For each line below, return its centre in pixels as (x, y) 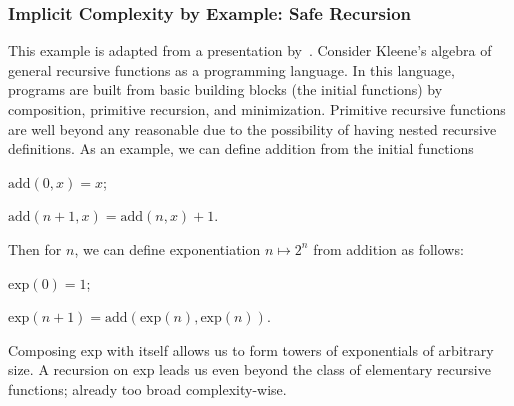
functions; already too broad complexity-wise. (147, 388)
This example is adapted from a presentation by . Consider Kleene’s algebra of (250, 50)
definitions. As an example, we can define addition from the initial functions (241, 148)
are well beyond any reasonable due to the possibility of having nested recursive (252, 128)
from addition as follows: (388, 248)
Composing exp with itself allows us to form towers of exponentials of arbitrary (251, 349)
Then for (35, 248)
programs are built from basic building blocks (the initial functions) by (225, 89)
